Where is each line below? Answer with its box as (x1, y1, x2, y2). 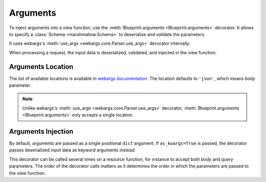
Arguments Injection (9, 127, 73, 136)
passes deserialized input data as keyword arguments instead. (9, 147, 136, 153)
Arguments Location (9, 62, 73, 71)
